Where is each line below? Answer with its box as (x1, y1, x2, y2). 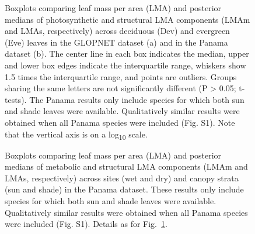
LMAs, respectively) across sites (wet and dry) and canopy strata (5, 171, 239, 184)
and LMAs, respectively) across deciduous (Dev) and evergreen (5, 25, 230, 37)
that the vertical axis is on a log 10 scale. (5, 128, 148, 142)
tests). (5, 93, 27, 105)
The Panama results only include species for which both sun (29, 93, 244, 105)
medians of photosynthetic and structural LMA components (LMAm (5, 13, 250, 25)
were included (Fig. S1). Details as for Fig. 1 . (5, 218, 167, 230)
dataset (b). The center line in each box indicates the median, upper (5, 47, 249, 60)
